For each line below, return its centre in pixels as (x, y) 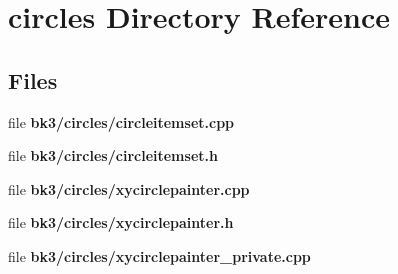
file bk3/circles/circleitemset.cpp (121, 121)
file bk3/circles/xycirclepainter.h (121, 222)
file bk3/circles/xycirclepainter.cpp (129, 188)
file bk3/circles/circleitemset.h (113, 155)
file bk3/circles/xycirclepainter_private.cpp (159, 255)
